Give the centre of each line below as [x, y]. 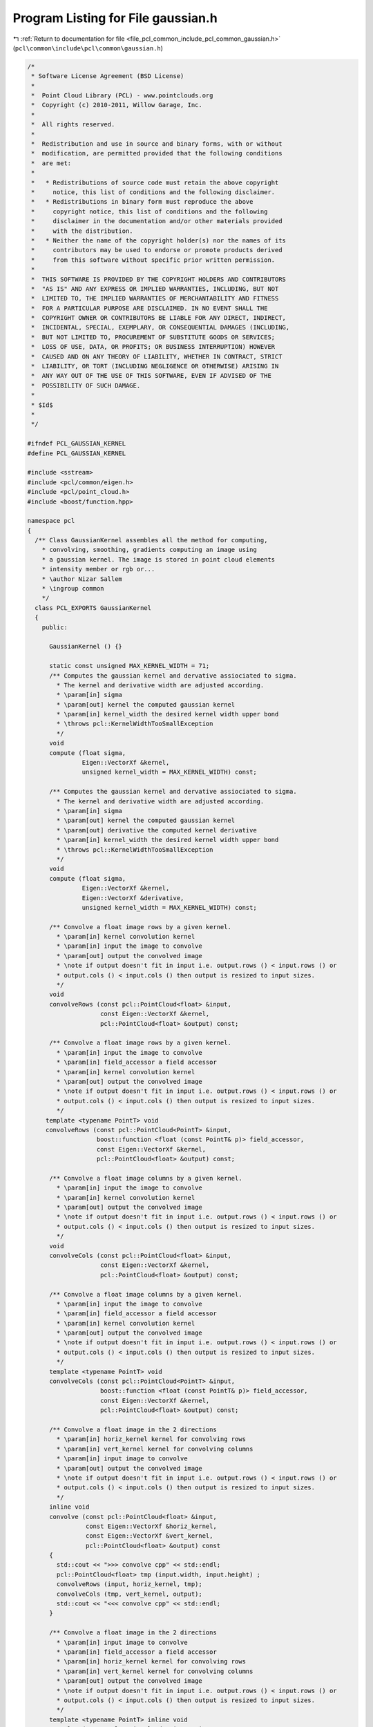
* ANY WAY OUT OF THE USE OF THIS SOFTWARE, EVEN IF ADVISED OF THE [152, 376]
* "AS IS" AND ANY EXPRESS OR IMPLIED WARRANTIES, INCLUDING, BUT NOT [155, 289]
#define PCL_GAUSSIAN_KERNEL [77, 453]
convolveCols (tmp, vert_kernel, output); [130, 1594]
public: [55, 627]
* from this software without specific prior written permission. [153, 260]
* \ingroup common [73, 589]
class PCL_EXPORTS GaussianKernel [93, 608]
